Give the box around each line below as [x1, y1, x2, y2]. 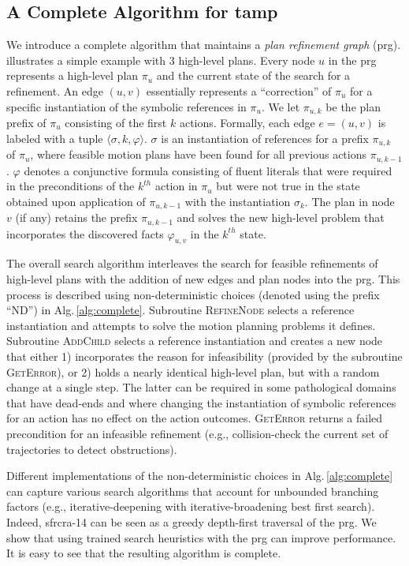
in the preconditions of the [6, 178, 135, 194]
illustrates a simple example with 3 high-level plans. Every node [6, 51, 315, 68]
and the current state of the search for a [156, 67, 351, 84]
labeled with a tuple [6, 129, 103, 146]
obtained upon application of [6, 193, 146, 209]
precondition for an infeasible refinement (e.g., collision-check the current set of [6, 425, 389, 441]
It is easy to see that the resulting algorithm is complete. [6, 545, 281, 561]
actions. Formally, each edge [179, 114, 315, 131]
